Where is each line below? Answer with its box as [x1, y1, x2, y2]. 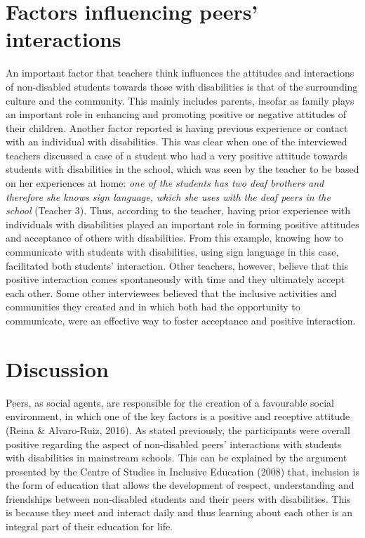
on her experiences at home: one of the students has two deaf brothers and [6, 176, 324, 190]
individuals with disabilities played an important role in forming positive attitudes [6, 216, 359, 231]
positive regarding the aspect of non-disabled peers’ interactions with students [6, 436, 342, 451]
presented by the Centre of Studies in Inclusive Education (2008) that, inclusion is [6, 464, 359, 478]
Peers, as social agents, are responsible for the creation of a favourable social [6, 395, 334, 409]
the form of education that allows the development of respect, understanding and [6, 478, 354, 492]
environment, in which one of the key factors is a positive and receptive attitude [6, 409, 350, 424]
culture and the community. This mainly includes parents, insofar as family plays [6, 93, 354, 107]
